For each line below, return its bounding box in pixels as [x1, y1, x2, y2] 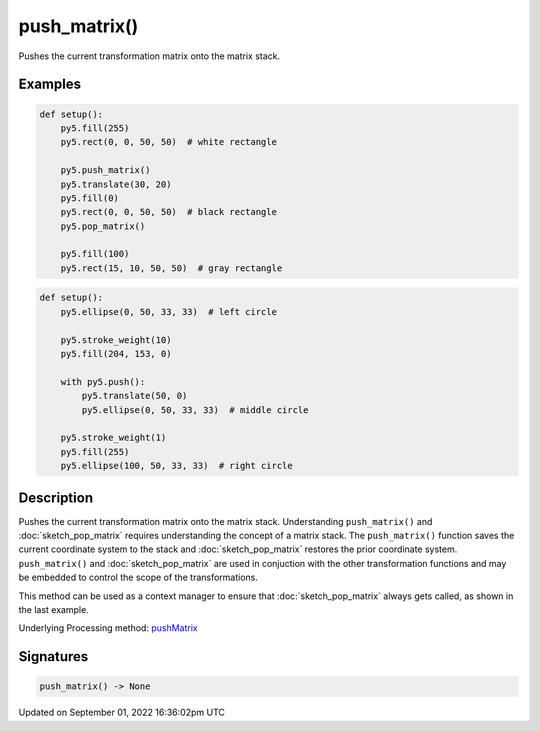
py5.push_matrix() [60, 165, 151, 176]
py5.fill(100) [60, 248, 130, 260]
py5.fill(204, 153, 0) [60, 348, 172, 359]
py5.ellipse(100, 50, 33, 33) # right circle [60, 460, 294, 472]
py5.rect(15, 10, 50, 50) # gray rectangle [60, 262, 283, 274]
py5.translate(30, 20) [60, 178, 172, 190]
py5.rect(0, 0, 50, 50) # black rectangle [60, 206, 277, 218]
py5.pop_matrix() [60, 220, 146, 232]
